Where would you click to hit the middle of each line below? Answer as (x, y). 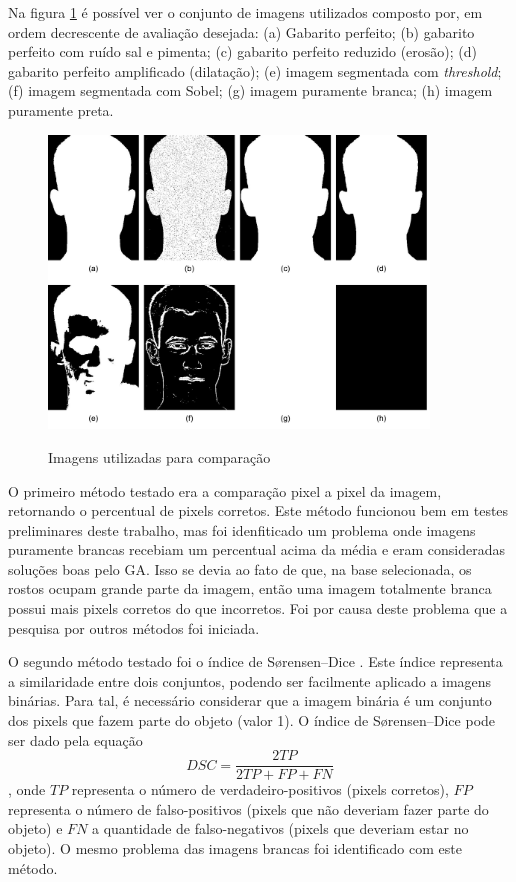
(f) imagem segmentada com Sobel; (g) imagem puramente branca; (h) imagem (250, 90)
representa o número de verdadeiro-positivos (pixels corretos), (260, 789)
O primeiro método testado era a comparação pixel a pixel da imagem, (225, 490)
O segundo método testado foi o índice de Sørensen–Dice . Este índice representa (255, 661)
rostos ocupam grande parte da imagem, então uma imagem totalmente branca (250, 588)
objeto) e (35, 828)
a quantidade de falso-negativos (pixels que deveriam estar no (280, 828)
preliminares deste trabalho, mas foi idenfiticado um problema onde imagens (242, 529)
